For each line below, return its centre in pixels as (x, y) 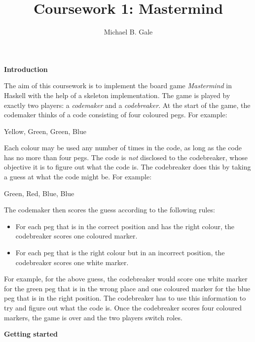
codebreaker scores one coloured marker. (76, 236)
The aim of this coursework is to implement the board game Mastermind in (118, 85)
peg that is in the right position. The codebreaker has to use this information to (125, 298)
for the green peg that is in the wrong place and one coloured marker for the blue (127, 288)
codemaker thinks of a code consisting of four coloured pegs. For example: (116, 115)
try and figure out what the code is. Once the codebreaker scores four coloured (123, 308)
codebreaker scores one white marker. (72, 262)
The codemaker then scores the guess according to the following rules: (109, 210)
